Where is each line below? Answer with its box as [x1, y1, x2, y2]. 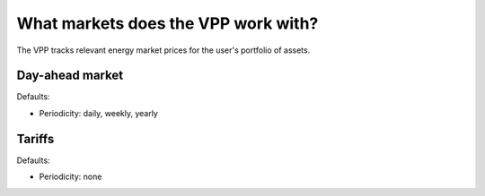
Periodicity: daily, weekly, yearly [39, 107, 159, 118]
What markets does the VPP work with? [16, 13, 319, 33]
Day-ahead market [16, 68, 124, 83]
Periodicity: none [39, 171, 102, 183]
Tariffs [16, 131, 55, 147]
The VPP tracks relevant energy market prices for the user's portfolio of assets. [16, 45, 311, 55]
